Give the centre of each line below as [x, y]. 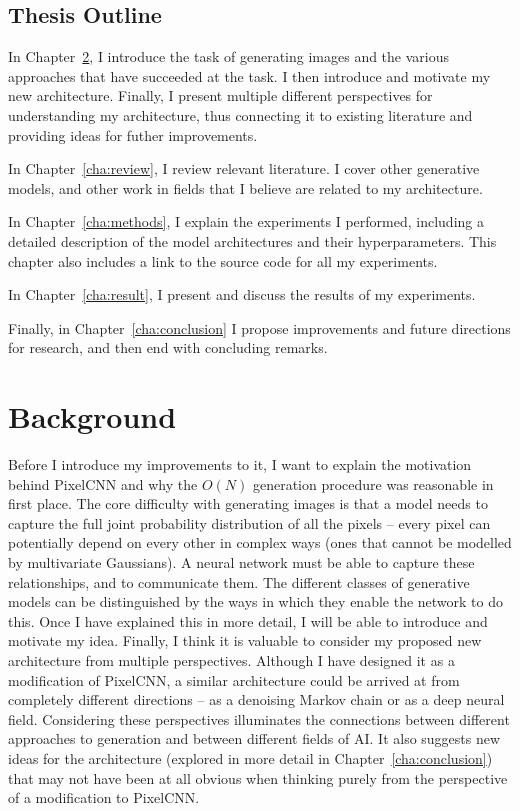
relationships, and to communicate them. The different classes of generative [239, 581]
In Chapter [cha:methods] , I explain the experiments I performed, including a [246, 221]
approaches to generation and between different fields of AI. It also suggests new [254, 738]
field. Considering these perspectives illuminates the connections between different [259, 718]
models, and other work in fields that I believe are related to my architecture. [245, 187]
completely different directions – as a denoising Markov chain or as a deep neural [256, 699]
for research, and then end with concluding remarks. [168, 347]
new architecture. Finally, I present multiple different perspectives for [220, 95]
